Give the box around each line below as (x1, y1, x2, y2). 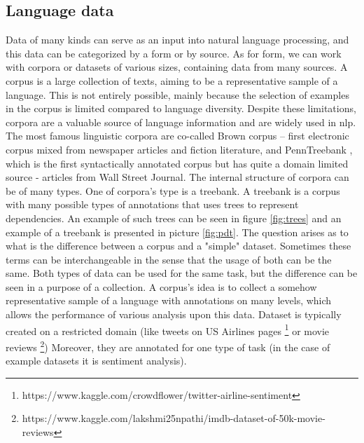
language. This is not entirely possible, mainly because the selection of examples (6, 87, 349, 102)
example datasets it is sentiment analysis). (6, 353, 187, 368)
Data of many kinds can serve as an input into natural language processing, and (6, 32, 349, 47)
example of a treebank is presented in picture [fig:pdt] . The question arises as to (6, 224, 349, 239)
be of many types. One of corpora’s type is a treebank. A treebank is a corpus (6, 183, 340, 198)
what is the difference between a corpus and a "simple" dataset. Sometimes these (6, 238, 351, 253)
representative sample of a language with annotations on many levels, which (6, 293, 332, 308)
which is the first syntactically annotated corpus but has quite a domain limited (6, 156, 349, 170)
